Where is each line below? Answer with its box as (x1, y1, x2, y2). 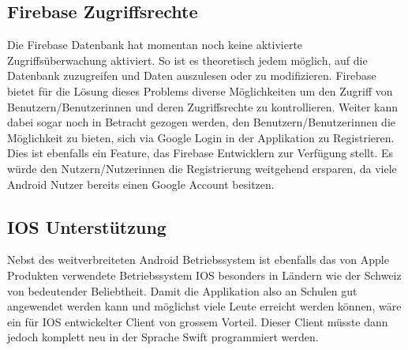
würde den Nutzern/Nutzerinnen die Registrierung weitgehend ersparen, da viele (7, 160, 397, 176)
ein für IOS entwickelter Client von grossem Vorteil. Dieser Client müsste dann (7, 313, 388, 329)
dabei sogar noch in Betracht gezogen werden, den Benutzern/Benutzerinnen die (7, 114, 395, 130)
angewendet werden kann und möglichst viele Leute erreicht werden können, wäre (7, 298, 402, 314)
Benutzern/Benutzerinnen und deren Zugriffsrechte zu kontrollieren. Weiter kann (7, 98, 399, 115)
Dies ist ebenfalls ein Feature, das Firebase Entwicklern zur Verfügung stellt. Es (7, 145, 393, 161)
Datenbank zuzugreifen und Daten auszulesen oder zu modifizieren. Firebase (7, 67, 376, 84)
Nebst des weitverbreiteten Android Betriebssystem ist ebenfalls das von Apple (7, 251, 389, 268)
